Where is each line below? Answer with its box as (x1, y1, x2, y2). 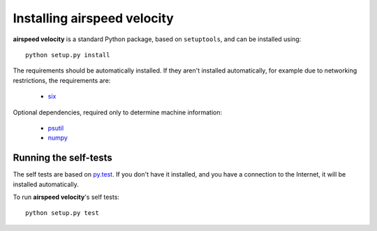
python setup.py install (25, 51, 110, 59)
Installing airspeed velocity (13, 10, 174, 26)
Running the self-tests (13, 152, 113, 164)
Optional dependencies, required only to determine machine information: (13, 108, 223, 117)
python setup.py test (25, 209, 99, 217)
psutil (47, 124, 64, 132)
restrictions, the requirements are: (13, 76, 111, 84)
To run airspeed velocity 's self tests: (13, 193, 120, 201)
